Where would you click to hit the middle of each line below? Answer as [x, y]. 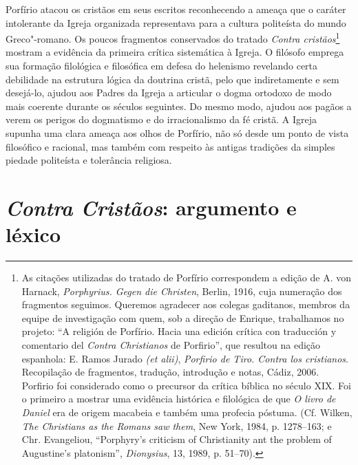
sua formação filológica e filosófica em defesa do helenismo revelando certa [162, 66]
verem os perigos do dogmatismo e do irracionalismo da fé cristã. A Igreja [161, 119]
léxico [33, 234]
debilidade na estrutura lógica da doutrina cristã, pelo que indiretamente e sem [172, 79]
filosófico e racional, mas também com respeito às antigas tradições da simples [170, 146]
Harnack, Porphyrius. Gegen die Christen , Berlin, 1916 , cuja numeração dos [182, 291]
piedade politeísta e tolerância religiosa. [89, 160]
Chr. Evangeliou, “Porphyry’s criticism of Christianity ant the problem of [177, 439]
